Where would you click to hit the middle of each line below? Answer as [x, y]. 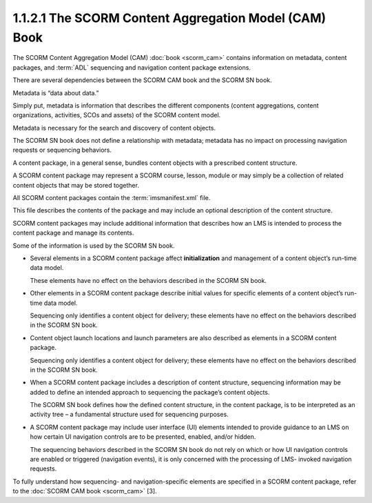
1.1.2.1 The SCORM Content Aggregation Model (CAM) [169, 18]
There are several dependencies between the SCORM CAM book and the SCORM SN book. [142, 80]
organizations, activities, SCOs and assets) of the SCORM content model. [117, 115]
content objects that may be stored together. [76, 185]
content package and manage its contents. [73, 233]
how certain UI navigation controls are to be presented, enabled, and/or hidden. [143, 437]
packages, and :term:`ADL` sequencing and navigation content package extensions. [132, 67]
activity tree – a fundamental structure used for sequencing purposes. [129, 415]
